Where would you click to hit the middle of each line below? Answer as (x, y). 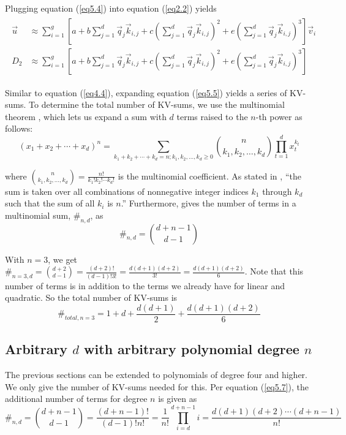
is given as (178, 399)
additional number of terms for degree (76, 399)
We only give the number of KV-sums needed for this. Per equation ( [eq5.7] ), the (157, 386)
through (277, 191)
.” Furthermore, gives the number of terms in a (209, 203)
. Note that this (274, 271)
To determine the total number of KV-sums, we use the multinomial (157, 104)
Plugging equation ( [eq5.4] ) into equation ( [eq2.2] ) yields (111, 8)
